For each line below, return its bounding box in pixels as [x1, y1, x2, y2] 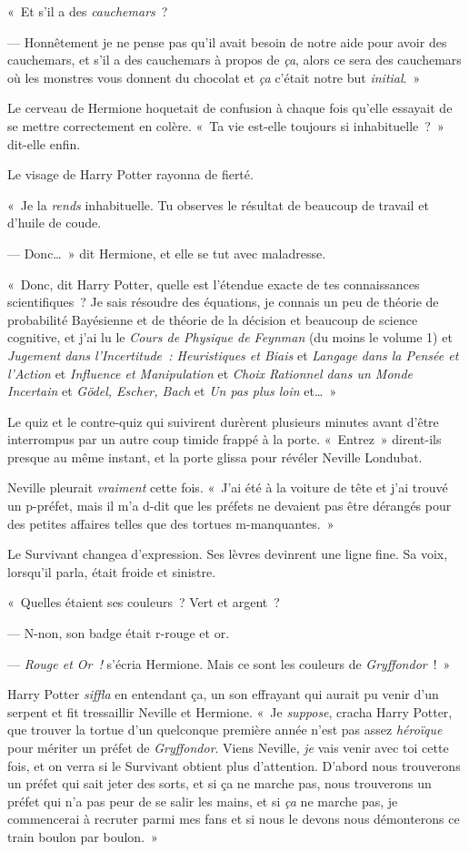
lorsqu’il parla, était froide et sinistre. [7, 562, 216, 581]
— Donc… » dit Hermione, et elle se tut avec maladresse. [7, 243, 326, 262]
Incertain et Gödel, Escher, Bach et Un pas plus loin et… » [7, 381, 337, 401]
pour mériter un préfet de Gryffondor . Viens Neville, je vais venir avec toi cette [7, 738, 449, 756]
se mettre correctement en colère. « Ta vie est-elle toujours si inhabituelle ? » [7, 116, 444, 135]
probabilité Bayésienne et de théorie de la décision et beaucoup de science [7, 309, 418, 329]
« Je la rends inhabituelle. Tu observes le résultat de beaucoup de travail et [7, 195, 429, 214]
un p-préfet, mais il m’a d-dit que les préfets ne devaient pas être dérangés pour [7, 496, 452, 515]
